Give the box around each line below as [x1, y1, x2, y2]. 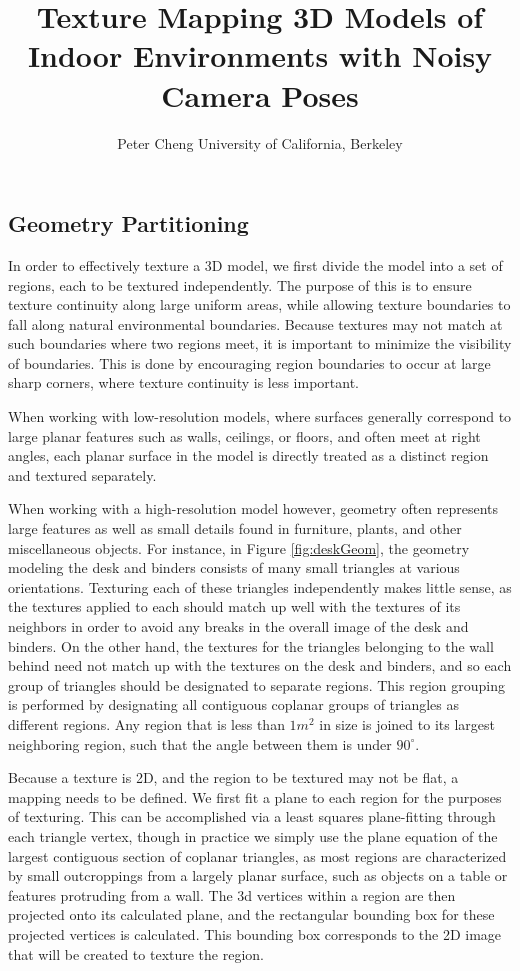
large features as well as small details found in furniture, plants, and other [8, 518, 462, 539]
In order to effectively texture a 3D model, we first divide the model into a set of [8, 254, 503, 275]
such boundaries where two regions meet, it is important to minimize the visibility [8, 333, 512, 354]
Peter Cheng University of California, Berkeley [117, 132, 403, 153]
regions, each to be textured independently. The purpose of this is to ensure [8, 274, 472, 295]
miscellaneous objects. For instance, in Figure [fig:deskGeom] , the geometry [8, 537, 470, 558]
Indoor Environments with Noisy [27, 35, 493, 76]
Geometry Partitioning [8, 208, 249, 239]
